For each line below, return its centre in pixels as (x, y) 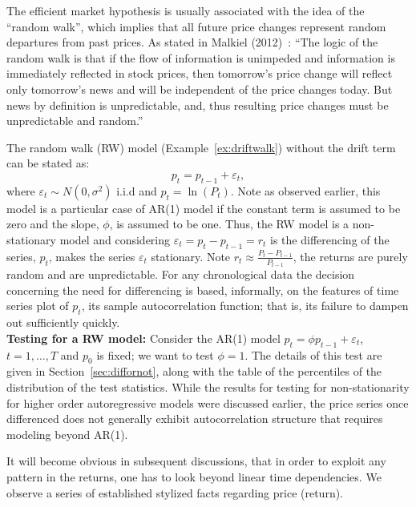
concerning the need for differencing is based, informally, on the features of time (203, 290)
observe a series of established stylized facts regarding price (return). (175, 492)
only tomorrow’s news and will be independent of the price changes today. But (200, 89)
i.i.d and (137, 190)
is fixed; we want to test (155, 354)
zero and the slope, (53, 224)
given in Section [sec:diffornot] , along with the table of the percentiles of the (194, 371)
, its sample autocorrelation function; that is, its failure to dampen (245, 306)
